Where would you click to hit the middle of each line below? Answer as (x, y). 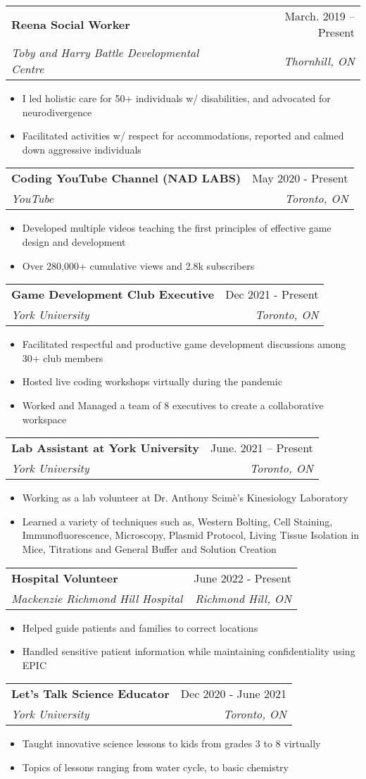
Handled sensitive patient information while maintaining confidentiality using (189, 651)
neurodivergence (57, 112)
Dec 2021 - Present (272, 294)
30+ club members (63, 357)
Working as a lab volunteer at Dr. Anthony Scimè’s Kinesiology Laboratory (185, 498)
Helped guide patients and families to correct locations (140, 627)
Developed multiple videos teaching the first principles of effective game (177, 228)
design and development (74, 241)
